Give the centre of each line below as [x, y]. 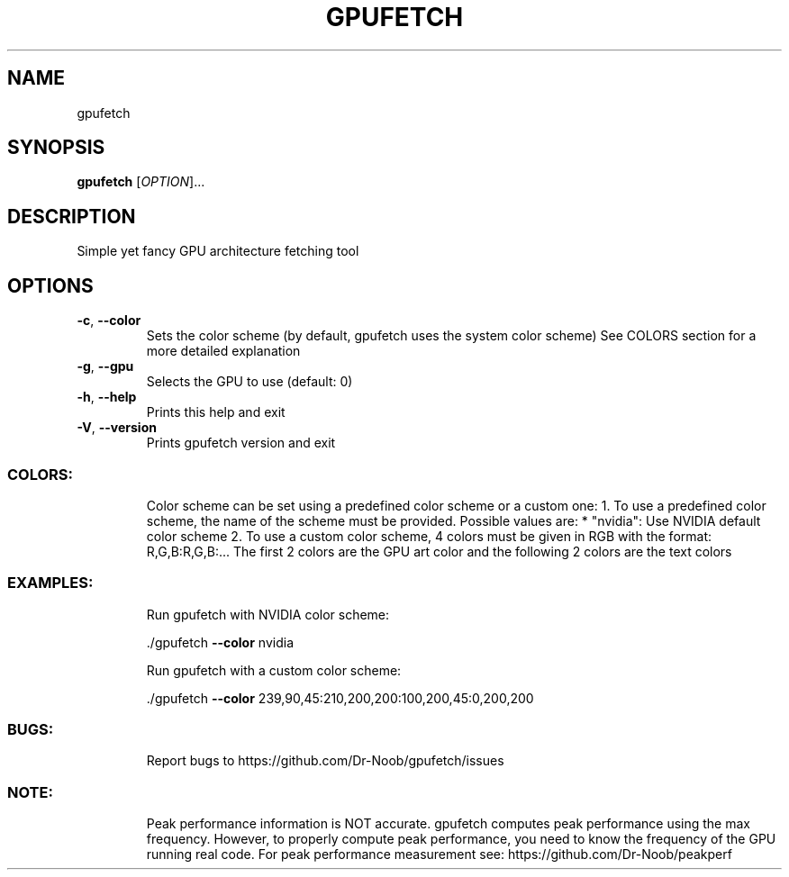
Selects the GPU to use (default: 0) [249, 382]
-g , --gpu [105, 366]
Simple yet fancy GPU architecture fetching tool [218, 251]
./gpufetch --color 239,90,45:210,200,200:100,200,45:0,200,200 [340, 698]
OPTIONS [50, 285]
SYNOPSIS [56, 148]
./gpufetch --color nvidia [220, 642]
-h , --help [107, 397]
